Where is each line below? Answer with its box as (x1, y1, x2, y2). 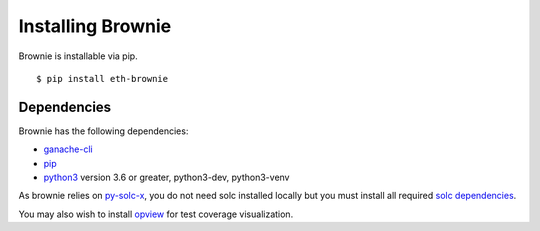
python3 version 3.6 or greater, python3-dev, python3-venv (43, 171, 290, 184)
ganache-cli (43, 143, 94, 155)
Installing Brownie (18, 15, 172, 37)
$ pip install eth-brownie (36, 73, 169, 84)
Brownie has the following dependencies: (18, 125, 189, 137)
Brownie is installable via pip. (18, 50, 139, 62)
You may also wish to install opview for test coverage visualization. (18, 208, 294, 220)
